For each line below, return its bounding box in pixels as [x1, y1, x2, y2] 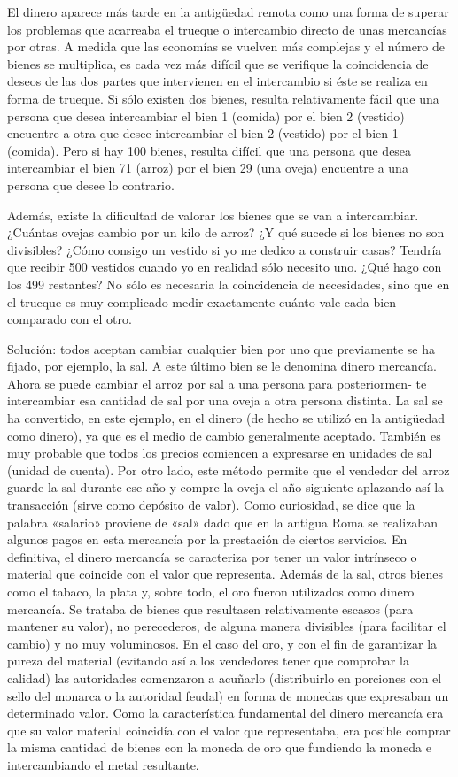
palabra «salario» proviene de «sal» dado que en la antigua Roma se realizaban [7, 512, 438, 531]
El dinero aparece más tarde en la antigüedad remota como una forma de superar [7, 3, 449, 20]
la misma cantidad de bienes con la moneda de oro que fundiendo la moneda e [7, 738, 431, 757]
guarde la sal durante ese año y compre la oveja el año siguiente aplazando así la [7, 478, 445, 496]
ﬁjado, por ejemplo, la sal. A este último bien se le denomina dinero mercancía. [7, 357, 437, 375]
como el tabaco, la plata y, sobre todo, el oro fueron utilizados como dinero [7, 582, 415, 600]
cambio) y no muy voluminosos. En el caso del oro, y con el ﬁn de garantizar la [7, 634, 438, 652]
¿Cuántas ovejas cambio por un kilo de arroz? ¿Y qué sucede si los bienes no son [7, 223, 445, 242]
